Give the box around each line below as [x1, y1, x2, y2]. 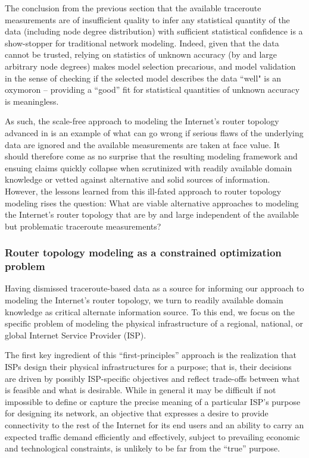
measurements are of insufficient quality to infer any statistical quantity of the [5, 13, 290, 26]
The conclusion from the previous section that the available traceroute [5, 2, 261, 14]
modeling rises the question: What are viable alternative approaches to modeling [5, 196, 299, 209]
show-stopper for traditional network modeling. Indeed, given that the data [5, 36, 279, 49]
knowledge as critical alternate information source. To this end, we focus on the [5, 305, 295, 318]
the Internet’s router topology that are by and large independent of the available [5, 208, 299, 221]
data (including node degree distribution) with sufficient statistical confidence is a [5, 25, 303, 37]
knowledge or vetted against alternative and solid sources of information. [5, 173, 270, 186]
